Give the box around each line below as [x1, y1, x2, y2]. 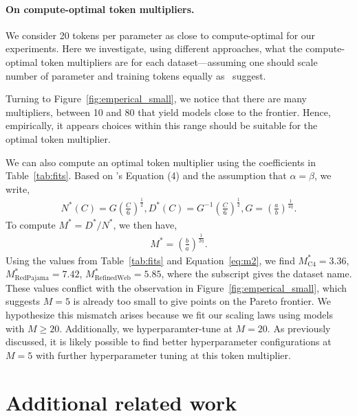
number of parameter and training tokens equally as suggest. [6, 68, 266, 82]
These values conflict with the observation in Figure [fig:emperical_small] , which [6, 280, 347, 294]
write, [6, 181, 30, 196]
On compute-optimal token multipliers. [6, 1, 195, 16]
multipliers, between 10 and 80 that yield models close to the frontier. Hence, [6, 104, 331, 119]
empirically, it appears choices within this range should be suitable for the [6, 118, 318, 132]
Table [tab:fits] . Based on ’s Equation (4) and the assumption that [6, 168, 287, 183]
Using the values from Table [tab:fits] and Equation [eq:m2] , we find [6, 253, 295, 267]
